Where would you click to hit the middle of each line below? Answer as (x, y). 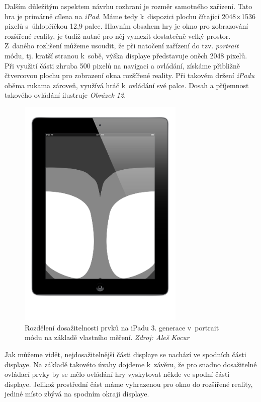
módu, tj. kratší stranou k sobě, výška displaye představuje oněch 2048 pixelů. (126, 55)
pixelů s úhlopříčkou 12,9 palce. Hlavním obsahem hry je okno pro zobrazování (126, 26)
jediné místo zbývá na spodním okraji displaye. (77, 394)
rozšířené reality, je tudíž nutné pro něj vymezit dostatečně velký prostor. (118, 36)
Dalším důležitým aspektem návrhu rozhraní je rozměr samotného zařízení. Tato (128, 6)
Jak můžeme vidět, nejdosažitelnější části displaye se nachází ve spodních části (125, 354)
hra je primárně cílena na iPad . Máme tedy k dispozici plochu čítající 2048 (120, 16)
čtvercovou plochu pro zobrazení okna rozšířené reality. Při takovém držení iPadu (130, 75)
